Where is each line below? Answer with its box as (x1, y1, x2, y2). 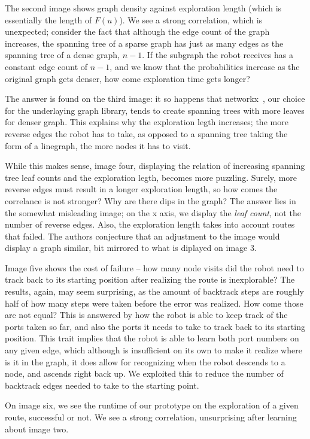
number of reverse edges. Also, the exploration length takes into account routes (5, 218, 295, 231)
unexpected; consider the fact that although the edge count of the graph (5, 25, 270, 38)
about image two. (5, 422, 69, 435)
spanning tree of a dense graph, (5, 49, 120, 61)
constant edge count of (5, 60, 88, 72)
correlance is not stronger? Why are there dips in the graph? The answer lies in (5, 194, 296, 207)
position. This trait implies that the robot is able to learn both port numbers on (5, 332, 299, 344)
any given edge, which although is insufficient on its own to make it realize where (5, 344, 302, 356)
